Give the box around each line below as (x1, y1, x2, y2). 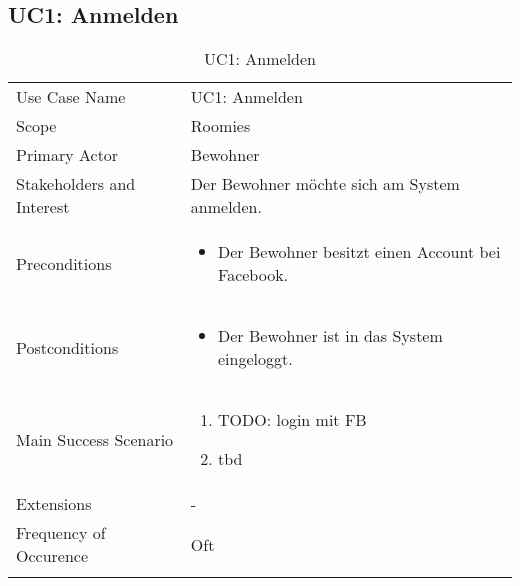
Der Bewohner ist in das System (218, 324, 443, 348)
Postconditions (16, 335, 119, 359)
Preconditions (16, 251, 112, 275)
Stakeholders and (16, 172, 136, 196)
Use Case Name (16, 85, 126, 109)
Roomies (190, 114, 251, 138)
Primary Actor (16, 143, 119, 167)
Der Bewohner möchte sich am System (190, 172, 460, 196)
